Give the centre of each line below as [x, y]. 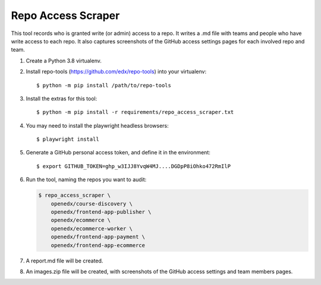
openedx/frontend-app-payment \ [98, 237]
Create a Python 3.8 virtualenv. [64, 61]
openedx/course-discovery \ [92, 204]
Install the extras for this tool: [62, 99]
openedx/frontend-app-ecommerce [98, 245]
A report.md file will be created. [64, 261]
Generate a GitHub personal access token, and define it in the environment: [118, 153]
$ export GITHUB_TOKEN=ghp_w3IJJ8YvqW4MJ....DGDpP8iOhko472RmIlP [134, 166]
